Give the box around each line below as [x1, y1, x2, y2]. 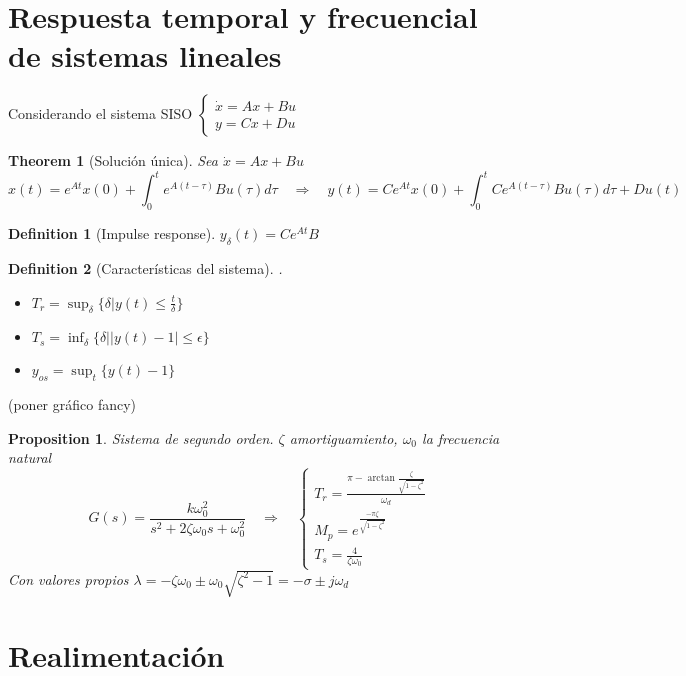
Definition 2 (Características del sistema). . [8, 258, 283, 278]
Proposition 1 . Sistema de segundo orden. [8, 427, 274, 448]
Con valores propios [8, 568, 129, 589]
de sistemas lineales [8, 35, 282, 76]
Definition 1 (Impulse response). [8, 223, 216, 244]
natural [8, 447, 52, 468]
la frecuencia [422, 427, 500, 448]
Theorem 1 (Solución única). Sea [8, 150, 218, 171]
